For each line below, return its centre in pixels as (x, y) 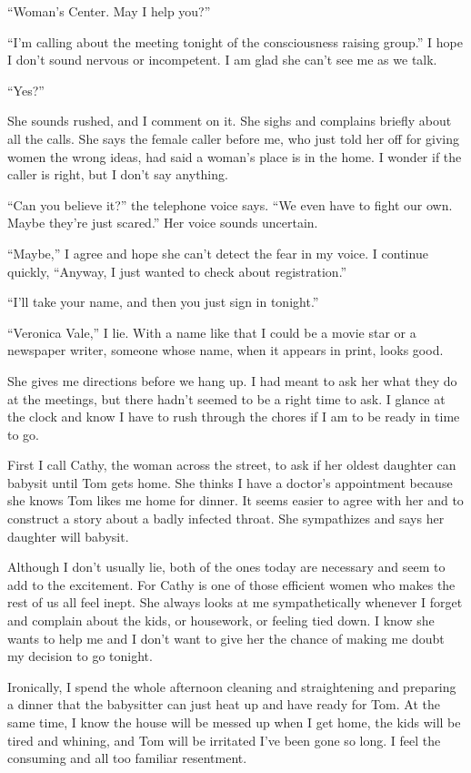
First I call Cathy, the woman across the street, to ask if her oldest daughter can (232, 465)
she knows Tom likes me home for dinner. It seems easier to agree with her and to (235, 500)
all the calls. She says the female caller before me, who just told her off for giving (234, 138)
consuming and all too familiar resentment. (127, 758)
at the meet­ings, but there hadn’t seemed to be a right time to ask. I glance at (226, 398)
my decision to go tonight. (80, 656)
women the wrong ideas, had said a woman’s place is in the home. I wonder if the (235, 156)
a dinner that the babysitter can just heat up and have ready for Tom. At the (224, 704)
